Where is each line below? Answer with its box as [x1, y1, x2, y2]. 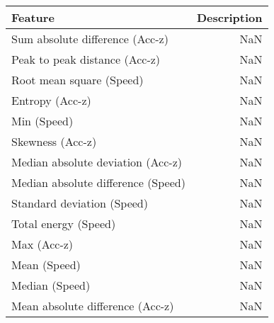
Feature [11, 9, 55, 25]
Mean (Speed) [11, 256, 81, 273]
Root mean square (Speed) [11, 72, 144, 88]
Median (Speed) [11, 277, 91, 293]
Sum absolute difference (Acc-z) [11, 30, 169, 47]
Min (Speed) [11, 113, 74, 129]
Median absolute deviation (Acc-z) [11, 154, 182, 170]
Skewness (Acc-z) [11, 133, 97, 149]
